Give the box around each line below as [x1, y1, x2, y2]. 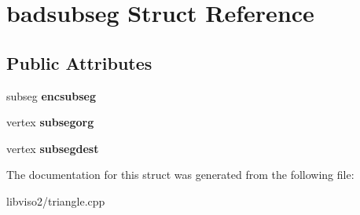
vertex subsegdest [6, 140, 99, 156]
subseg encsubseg [6, 87, 96, 104]
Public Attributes [6, 50, 152, 75]
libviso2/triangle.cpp [6, 192, 105, 209]
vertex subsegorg [6, 114, 94, 130]
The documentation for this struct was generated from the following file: [6, 166, 354, 183]
